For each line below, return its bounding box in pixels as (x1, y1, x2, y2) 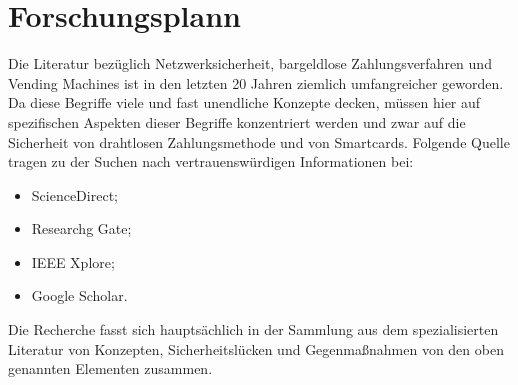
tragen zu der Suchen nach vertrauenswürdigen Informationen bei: (8, 151, 414, 172)
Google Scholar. (31, 285, 128, 306)
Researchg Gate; (31, 218, 132, 239)
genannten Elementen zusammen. (8, 358, 213, 379)
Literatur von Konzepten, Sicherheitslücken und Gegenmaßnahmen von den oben (8, 338, 504, 359)
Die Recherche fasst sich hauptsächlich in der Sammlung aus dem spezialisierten (8, 319, 499, 340)
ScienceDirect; (31, 184, 118, 205)
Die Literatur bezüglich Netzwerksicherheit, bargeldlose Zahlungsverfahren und (8, 53, 492, 74)
